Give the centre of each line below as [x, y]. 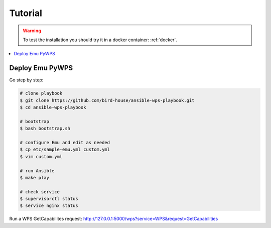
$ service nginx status [49, 206]
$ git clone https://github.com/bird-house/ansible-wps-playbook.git [107, 100]
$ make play [35, 178]
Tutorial [26, 13]
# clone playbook [41, 93]
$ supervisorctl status [49, 199]
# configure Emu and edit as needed [65, 142]
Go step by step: [26, 80]
